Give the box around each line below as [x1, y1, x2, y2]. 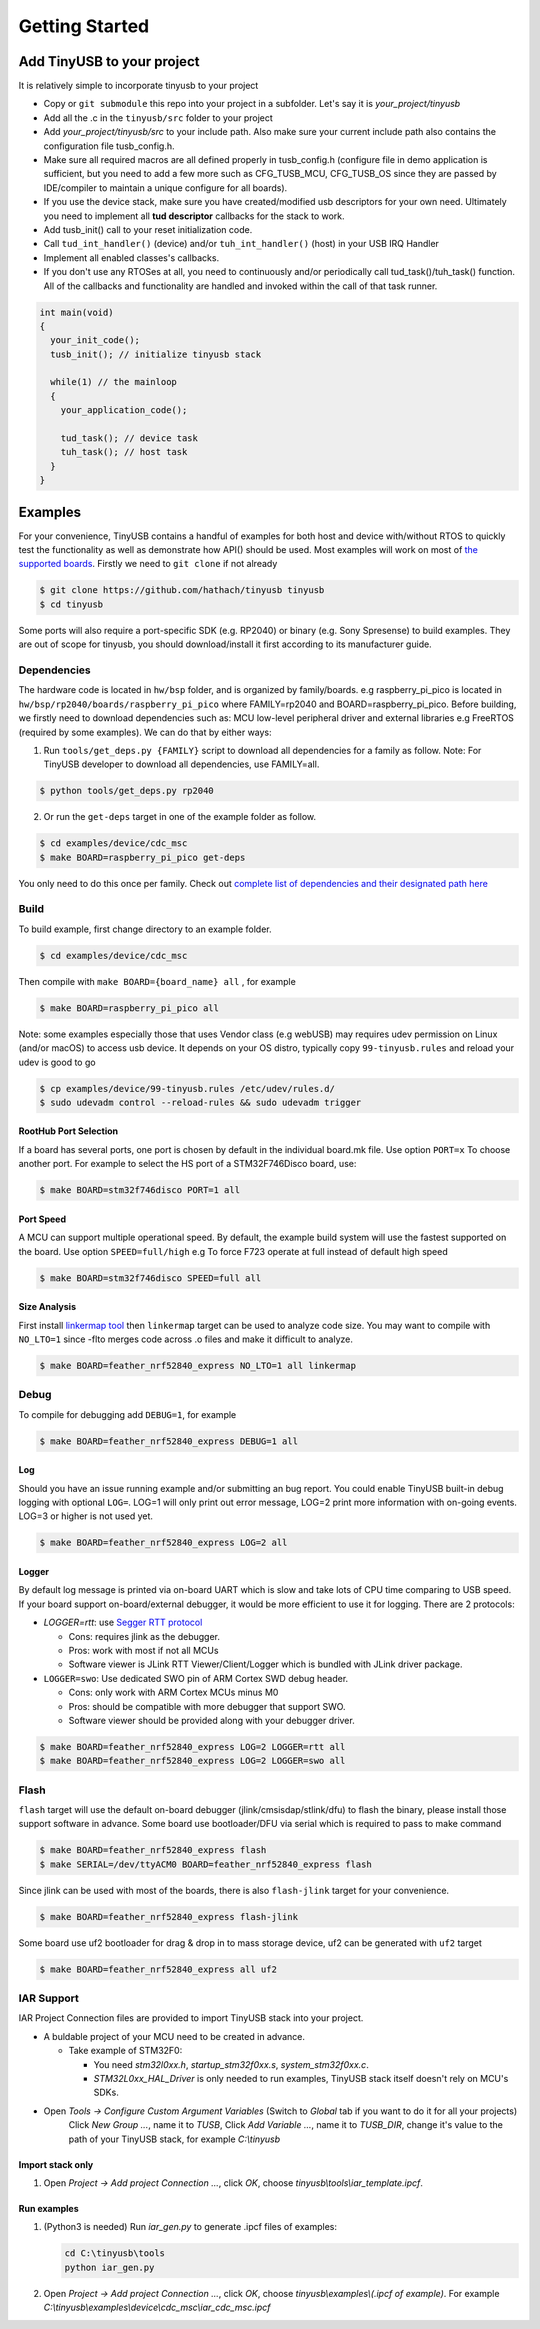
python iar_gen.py [64, 2261, 155, 2273]
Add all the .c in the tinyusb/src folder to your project [43, 111, 274, 124]
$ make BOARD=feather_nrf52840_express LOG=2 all [39, 1537, 288, 1549]
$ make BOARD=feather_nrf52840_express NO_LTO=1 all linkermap [39, 1360, 357, 1371]
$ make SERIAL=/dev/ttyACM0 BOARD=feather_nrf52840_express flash [39, 1858, 372, 1870]
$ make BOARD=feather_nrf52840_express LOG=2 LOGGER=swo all [39, 1755, 346, 1767]
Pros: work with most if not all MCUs [68, 1644, 219, 1656]
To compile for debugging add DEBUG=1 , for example [18, 1408, 237, 1420]
